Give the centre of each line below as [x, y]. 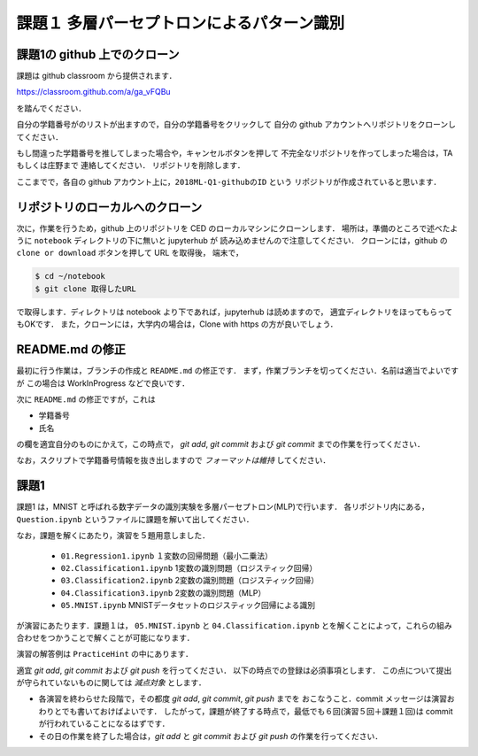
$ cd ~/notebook [70, 276]
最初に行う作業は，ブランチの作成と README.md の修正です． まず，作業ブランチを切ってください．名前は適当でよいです [238, 371]
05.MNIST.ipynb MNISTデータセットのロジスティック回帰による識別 [188, 606]
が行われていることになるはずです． [104, 724]
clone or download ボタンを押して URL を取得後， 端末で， [130, 253]
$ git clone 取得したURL [86, 289]
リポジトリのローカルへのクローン [109, 207]
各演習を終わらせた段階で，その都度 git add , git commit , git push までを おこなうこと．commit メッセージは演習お [247, 698]
